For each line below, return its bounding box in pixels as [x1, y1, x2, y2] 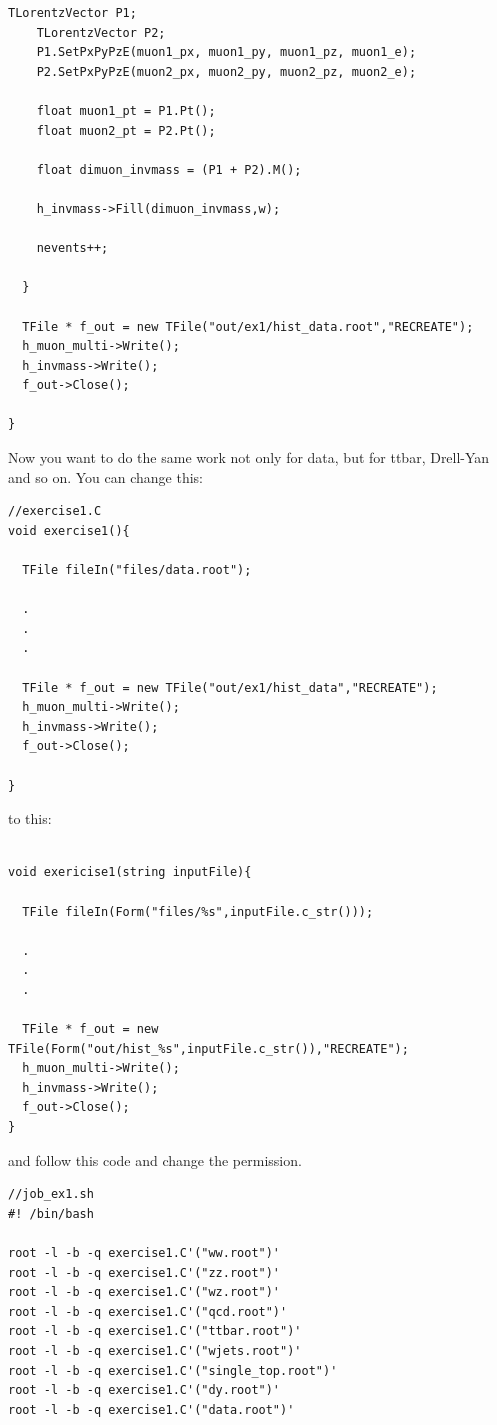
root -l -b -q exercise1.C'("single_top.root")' [8, 1363, 338, 1378]
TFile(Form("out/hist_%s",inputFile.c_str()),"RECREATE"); [8, 1041, 409, 1056]
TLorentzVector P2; [36, 25, 166, 40]
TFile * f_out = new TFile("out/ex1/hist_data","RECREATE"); [22, 680, 438, 695]
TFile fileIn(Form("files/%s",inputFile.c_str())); [22, 904, 374, 919]
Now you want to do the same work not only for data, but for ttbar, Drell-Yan [8, 447, 490, 468]
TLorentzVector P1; [8, 6, 137, 20]
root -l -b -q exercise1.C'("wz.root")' [8, 1285, 281, 1300]
